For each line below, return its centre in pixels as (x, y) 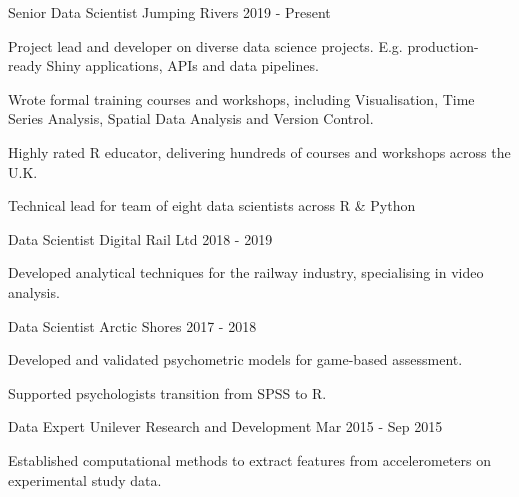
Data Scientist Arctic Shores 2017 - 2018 (132, 325)
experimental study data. (85, 479)
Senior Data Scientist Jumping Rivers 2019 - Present (169, 12)
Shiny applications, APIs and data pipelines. (182, 65)
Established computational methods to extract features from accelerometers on (249, 459)
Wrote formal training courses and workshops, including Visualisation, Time (241, 98)
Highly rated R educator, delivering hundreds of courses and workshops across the (259, 151)
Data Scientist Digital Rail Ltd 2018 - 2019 (140, 238)
